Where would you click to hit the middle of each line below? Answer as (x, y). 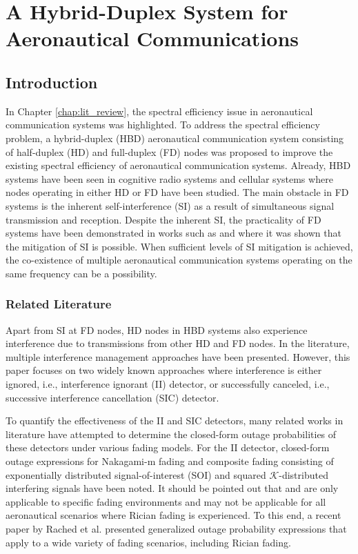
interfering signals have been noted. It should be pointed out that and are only (172, 488)
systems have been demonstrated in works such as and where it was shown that (173, 233)
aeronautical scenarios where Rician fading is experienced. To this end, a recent (173, 515)
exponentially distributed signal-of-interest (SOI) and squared (136, 474)
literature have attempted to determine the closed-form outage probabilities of (171, 434)
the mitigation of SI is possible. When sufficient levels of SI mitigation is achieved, (179, 246)
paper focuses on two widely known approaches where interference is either (164, 370)
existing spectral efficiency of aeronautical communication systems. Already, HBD (178, 165)
